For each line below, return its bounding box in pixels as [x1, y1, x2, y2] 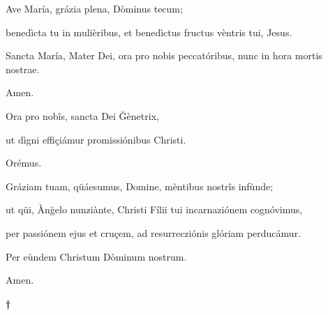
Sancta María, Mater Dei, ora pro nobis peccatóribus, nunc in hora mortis [6, 48, 322, 63]
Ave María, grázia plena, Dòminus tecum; [6, 1, 183, 15]
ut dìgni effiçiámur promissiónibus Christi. [6, 132, 186, 146]
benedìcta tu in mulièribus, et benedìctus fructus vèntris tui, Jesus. [6, 24, 292, 39]
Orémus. [6, 155, 42, 170]
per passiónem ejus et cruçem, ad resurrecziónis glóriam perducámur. [6, 225, 301, 240]
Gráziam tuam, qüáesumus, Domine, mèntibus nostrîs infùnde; [6, 178, 274, 193]
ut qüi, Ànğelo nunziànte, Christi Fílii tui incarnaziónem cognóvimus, [6, 202, 303, 217]
